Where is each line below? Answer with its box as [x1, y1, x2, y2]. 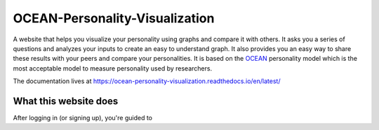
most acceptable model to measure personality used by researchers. [13, 64, 213, 73]
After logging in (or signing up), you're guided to [13, 114, 153, 122]
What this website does [13, 95, 119, 107]
